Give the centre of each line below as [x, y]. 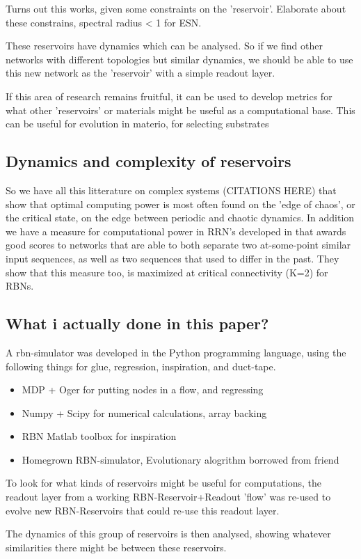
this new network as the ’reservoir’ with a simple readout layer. [141, 73]
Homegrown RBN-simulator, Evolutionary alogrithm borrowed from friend [180, 459]
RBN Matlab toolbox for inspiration [99, 436]
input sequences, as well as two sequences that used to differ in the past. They [173, 258]
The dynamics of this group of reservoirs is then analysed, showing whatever [168, 534]
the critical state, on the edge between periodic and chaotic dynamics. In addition [180, 218]
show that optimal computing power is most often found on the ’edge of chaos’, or [180, 204]
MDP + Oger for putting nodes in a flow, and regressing [143, 389]
